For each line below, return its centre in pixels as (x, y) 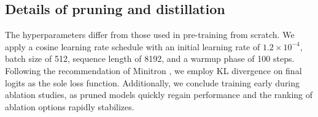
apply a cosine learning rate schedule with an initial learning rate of (133, 46)
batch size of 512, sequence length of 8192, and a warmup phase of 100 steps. (150, 58)
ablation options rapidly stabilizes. (70, 106)
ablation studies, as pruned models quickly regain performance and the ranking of (159, 95)
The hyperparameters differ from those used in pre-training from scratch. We (150, 35)
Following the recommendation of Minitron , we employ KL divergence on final (153, 70)
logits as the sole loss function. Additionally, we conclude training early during (153, 82)
